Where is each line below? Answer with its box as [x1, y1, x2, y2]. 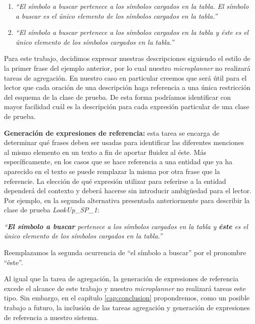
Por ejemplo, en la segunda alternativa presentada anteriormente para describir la [4, 195, 250, 205]
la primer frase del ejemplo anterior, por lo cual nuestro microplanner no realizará [4, 62, 251, 73]
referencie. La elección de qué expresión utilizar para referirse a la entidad [4, 176, 227, 186]
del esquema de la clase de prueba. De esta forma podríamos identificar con [4, 91, 231, 102]
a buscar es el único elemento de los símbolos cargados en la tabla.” [15, 10, 218, 21]
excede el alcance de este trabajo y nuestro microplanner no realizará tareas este [4, 283, 246, 293]
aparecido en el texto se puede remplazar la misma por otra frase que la [4, 166, 220, 176]
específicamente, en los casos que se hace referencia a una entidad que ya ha [4, 156, 232, 167]
